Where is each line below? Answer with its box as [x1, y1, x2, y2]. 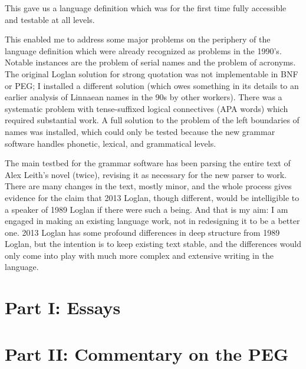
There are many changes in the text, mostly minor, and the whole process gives [5, 180, 292, 192]
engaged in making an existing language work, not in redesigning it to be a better [5, 215, 300, 227]
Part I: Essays [5, 295, 121, 319]
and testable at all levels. [5, 13, 95, 25]
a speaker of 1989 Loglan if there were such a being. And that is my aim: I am [5, 203, 288, 215]
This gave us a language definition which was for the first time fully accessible [5, 2, 287, 14]
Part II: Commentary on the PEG [5, 341, 289, 365]
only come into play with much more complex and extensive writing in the [5, 249, 274, 261]
